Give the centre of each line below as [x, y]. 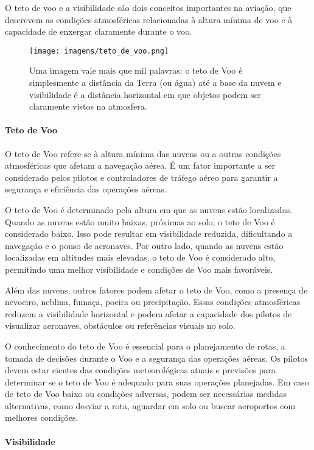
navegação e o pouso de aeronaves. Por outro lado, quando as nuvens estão [144, 245]
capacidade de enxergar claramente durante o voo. [99, 31]
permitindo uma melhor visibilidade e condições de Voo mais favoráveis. [139, 269]
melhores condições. [42, 417]
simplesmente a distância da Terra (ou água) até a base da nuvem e [155, 83]
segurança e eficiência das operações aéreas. [86, 189]
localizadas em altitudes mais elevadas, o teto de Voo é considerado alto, [140, 257]
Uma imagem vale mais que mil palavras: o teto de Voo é [136, 70]
